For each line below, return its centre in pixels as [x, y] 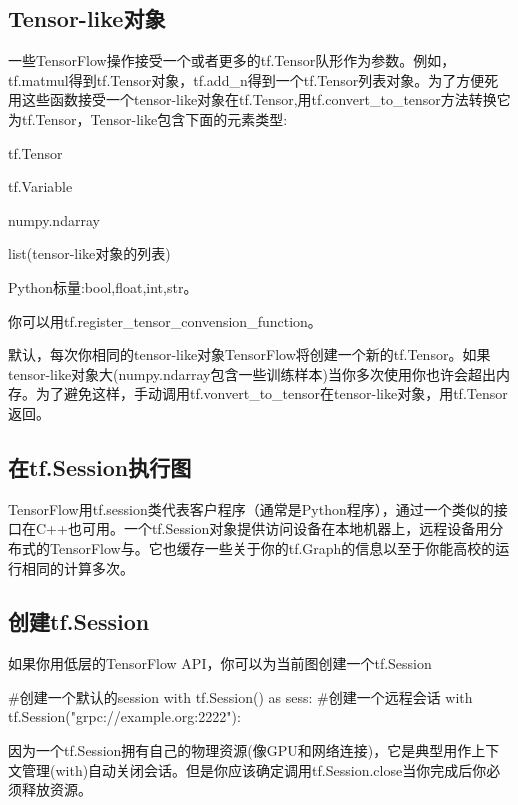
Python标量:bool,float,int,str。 [103, 286]
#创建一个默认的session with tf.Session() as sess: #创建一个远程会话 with [240, 696]
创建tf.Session [79, 621]
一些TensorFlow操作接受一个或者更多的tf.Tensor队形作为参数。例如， [232, 60]
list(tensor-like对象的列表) [89, 253]
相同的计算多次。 [77, 567]
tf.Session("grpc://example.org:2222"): [124, 716]
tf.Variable [40, 186]
